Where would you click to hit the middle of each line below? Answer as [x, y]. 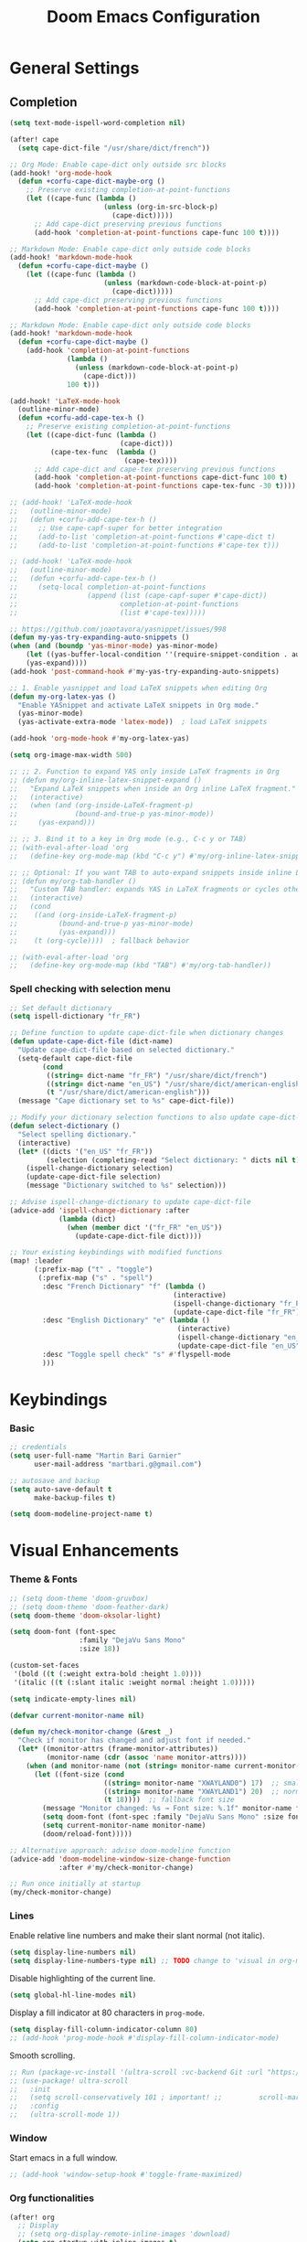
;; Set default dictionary [61, 1008]
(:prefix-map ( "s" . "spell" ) [95, 1278]
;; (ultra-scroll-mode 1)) [65, 2115]
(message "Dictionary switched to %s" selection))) [126, 1186]
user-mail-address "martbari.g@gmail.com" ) [118, 1464]
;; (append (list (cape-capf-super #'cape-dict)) [138, 595]
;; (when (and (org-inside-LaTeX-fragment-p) [102, 806]
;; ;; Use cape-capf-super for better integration [116, 528]
